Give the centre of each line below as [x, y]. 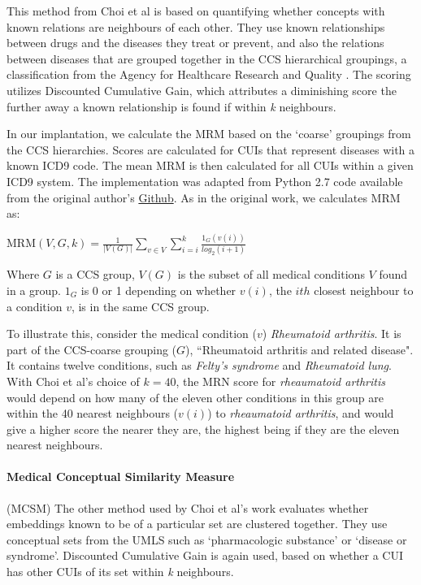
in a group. [34, 290]
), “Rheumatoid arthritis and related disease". [299, 349]
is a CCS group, [95, 274]
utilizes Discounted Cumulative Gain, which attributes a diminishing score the [202, 90]
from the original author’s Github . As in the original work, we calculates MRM [204, 197]
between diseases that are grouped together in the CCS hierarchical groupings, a [207, 58]
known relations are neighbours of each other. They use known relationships [196, 26]
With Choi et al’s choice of [73, 381]
